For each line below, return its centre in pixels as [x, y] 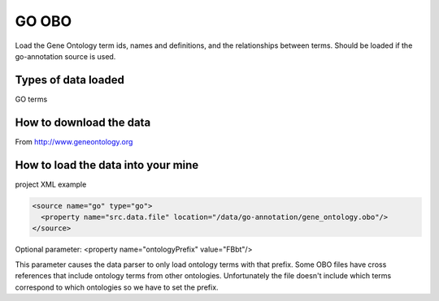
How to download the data [83, 122]
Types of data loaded [70, 80]
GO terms [31, 99]
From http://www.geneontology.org [74, 141]
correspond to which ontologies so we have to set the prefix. [117, 287]
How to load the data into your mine [107, 165]
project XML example [51, 184]
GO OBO [43, 21]
